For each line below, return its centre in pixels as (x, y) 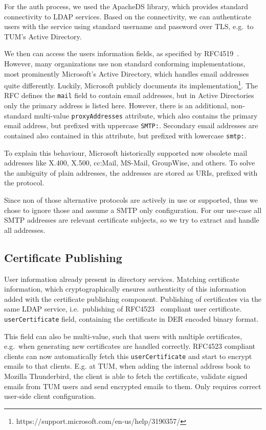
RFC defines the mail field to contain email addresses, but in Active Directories (129, 95)
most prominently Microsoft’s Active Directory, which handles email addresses (127, 73)
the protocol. (24, 183)
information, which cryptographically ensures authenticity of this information (125, 289)
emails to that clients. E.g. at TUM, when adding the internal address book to (127, 366)
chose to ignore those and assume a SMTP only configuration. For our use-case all (133, 210)
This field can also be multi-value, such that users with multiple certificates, (123, 336)
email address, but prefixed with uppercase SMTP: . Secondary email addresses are (131, 125)
